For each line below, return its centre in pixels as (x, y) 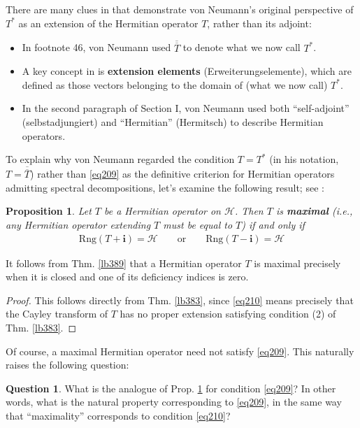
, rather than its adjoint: (259, 23)
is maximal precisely (297, 263)
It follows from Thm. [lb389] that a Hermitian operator (124, 263)
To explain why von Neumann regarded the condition (120, 159)
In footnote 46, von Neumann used (96, 47)
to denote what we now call (242, 47)
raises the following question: (67, 365)
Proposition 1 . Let (49, 211)
